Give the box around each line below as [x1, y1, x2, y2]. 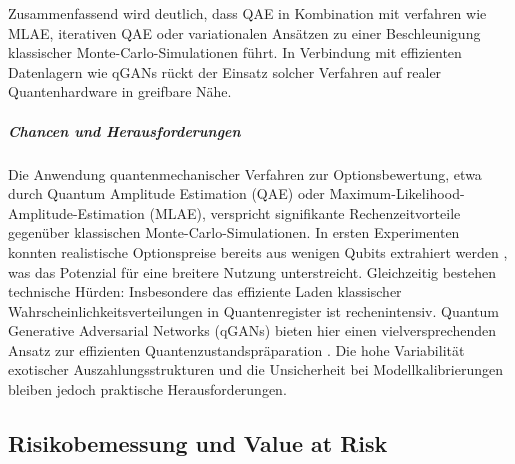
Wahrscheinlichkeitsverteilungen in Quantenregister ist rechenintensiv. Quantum [8, 300, 500, 321]
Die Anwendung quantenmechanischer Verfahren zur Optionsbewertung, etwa [8, 163, 482, 184]
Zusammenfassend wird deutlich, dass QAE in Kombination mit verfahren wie [8, 3, 487, 23]
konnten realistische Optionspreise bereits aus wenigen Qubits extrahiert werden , [8, 241, 508, 262]
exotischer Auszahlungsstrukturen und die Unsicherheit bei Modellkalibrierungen [8, 359, 503, 380]
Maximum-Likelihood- [329, 183, 465, 204]
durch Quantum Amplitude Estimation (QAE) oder [8, 183, 325, 204]
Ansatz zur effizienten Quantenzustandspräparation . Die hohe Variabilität [8, 339, 465, 360]
